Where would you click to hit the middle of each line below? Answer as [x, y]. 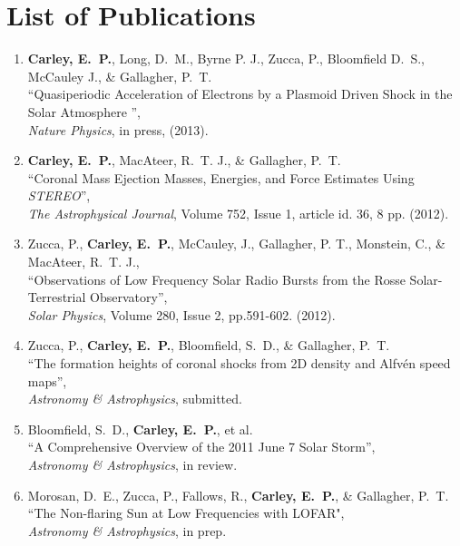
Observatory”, [129, 297]
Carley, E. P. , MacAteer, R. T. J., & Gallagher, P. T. [184, 160]
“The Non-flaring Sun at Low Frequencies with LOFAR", [186, 513]
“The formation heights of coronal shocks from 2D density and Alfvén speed [239, 363]
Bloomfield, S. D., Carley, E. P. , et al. [140, 429]
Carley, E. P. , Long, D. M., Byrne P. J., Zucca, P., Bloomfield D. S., [226, 58]
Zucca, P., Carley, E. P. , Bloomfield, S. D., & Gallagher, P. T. [209, 345]
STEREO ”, [59, 195]
